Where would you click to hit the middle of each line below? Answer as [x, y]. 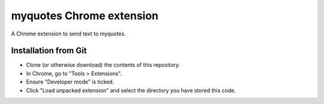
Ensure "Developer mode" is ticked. [70, 82]
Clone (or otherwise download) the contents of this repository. [103, 65]
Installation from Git [49, 51]
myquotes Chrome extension [85, 16]
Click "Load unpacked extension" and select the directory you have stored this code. [131, 90]
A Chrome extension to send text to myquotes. [68, 34]
